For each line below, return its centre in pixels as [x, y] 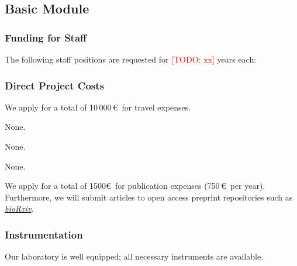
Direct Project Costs [54, 85]
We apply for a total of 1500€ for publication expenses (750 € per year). [135, 186]
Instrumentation [44, 234]
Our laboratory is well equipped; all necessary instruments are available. [134, 256]
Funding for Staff [46, 37]
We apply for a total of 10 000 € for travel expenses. [98, 107]
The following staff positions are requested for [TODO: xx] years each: [131, 59]
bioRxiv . [19, 208]
